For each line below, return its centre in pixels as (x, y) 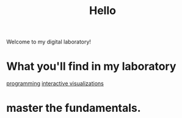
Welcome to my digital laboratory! (49, 42)
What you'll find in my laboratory (91, 66)
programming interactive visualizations (55, 84)
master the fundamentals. (74, 108)
